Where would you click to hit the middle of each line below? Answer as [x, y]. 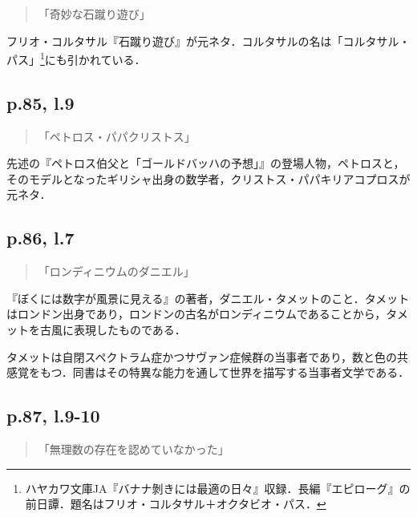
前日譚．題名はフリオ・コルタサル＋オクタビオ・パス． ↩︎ [176, 504]
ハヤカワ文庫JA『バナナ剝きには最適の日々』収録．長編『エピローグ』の [218, 488]
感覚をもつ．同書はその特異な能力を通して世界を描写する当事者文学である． [208, 372]
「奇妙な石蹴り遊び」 [94, 14]
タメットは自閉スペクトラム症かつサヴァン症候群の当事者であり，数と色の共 [208, 356]
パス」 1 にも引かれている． [76, 58]
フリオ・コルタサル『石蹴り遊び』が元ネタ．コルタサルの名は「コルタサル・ [208, 40]
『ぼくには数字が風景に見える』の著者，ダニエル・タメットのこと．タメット [208, 298]
